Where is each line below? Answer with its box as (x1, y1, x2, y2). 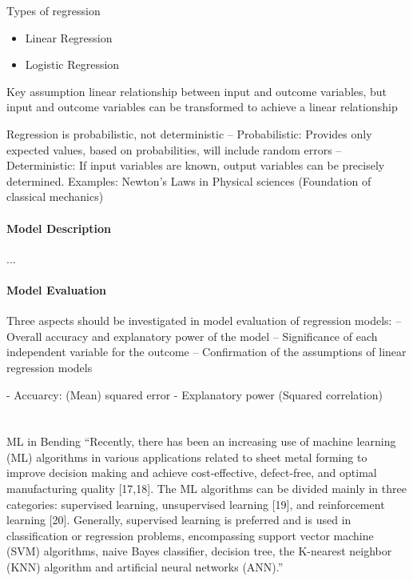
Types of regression (6, 2, 101, 18)
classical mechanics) (6, 188, 104, 205)
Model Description (6, 219, 111, 236)
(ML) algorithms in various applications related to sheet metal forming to (6, 448, 367, 465)
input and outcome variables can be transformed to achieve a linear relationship (6, 98, 398, 115)
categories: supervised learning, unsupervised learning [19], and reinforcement (6, 495, 385, 512)
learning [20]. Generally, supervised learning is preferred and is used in (6, 511, 351, 528)
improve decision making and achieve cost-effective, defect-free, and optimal (6, 464, 377, 481)
